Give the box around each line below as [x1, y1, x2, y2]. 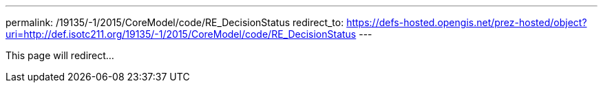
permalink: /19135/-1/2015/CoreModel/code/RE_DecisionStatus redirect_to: [6, 16, 344, 28]
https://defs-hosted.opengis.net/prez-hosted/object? [346, 16, 587, 28]
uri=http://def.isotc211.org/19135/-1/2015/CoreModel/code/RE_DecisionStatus [6, 28, 357, 40]
